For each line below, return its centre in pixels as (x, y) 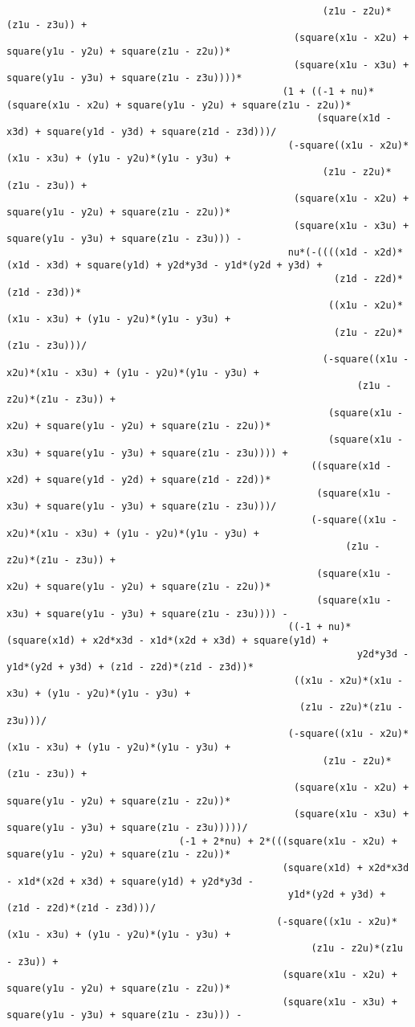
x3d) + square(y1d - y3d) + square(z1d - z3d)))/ (142, 131)
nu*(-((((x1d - (328, 252)
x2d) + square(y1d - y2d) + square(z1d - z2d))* (139, 479)
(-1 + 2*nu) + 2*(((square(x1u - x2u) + (288, 841)
